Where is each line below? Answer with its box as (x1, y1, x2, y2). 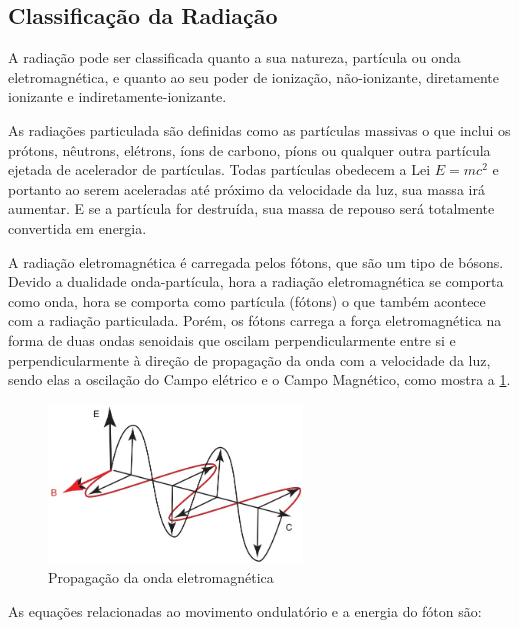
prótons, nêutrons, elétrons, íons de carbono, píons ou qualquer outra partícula (8, 139, 491, 160)
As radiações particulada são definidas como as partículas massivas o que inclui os (8, 119, 511, 140)
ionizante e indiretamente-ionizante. (8, 86, 227, 107)
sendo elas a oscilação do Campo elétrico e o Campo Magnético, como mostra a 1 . (8, 369, 511, 390)
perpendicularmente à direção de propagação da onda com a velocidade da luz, (8, 349, 491, 370)
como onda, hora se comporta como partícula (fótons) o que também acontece (8, 290, 486, 311)
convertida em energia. (8, 217, 147, 238)
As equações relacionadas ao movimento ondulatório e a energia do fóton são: (8, 600, 482, 621)
